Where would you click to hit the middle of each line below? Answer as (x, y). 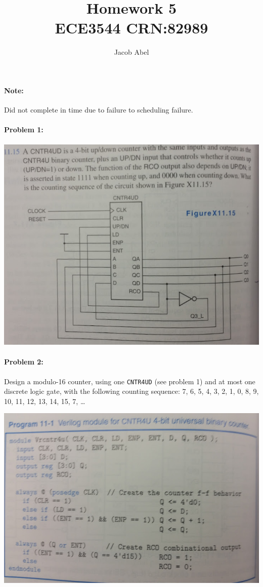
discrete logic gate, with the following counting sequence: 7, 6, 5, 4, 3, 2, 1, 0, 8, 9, (131, 391)
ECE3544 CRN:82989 (131, 28)
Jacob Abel (131, 52)
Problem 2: (24, 362)
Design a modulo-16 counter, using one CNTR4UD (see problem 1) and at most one (130, 381)
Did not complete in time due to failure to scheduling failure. (99, 110)
